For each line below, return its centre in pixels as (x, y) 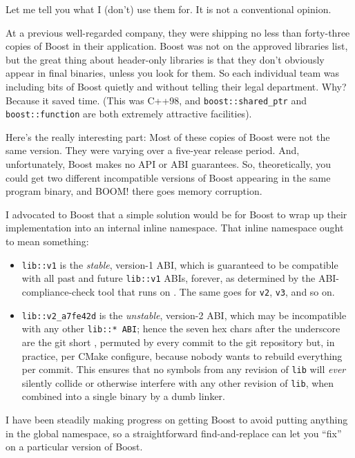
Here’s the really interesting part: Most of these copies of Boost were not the (168, 136)
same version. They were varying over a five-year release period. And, (153, 150)
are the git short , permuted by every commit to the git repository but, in (178, 342)
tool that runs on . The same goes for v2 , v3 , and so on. (216, 291)
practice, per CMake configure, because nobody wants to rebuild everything (182, 355)
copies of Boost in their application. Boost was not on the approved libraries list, (177, 46)
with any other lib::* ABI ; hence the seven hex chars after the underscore (181, 328)
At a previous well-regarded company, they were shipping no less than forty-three (178, 32)
